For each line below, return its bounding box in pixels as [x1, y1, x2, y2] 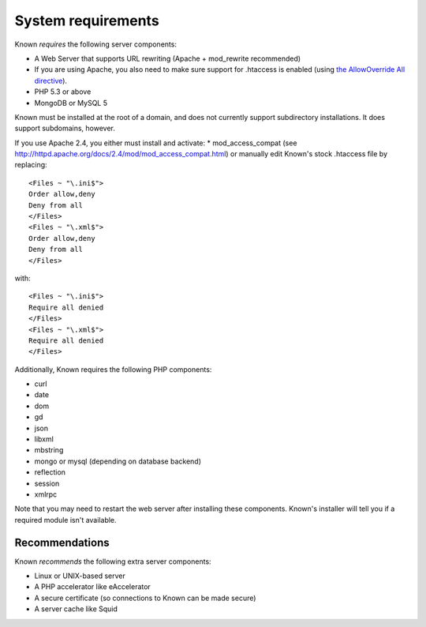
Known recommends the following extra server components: [14, 557, 212, 566]
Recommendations [14, 535, 110, 549]
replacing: [14, 160, 47, 170]
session [34, 479, 60, 488]
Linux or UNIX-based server [34, 571, 125, 580]
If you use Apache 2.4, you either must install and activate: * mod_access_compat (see [14, 138, 297, 148]
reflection [34, 467, 66, 477]
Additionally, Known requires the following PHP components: [14, 364, 212, 374]
